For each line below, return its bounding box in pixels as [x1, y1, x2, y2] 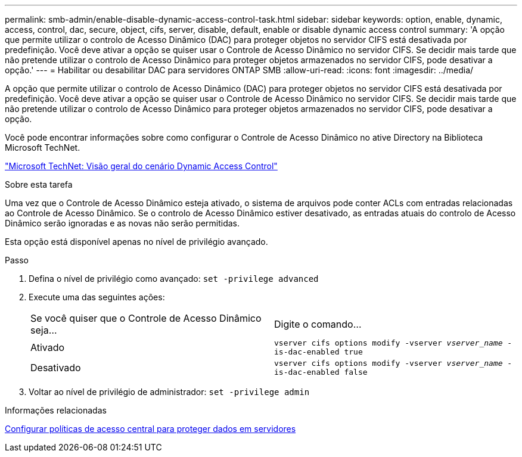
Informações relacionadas [5, 405, 107, 415]
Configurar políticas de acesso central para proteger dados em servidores [5, 424, 296, 434]
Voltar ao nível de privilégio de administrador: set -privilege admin [29, 387, 310, 397]
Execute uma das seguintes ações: [29, 292, 165, 302]
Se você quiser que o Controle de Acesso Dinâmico [30, 312, 262, 324]
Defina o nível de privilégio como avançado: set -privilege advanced [29, 273, 319, 284]
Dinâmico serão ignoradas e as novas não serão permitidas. [5, 218, 240, 228]
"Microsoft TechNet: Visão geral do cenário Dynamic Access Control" [5, 161, 278, 171]
